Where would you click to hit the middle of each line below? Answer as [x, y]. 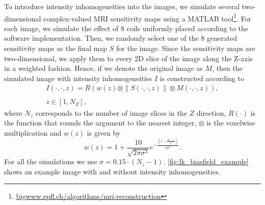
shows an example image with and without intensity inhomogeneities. [112, 171]
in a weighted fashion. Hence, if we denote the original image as [103, 68]
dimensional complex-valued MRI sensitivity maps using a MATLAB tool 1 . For [128, 17]
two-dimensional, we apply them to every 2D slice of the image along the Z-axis [129, 58]
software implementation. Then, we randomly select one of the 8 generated [121, 38]
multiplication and [33, 132]
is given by [104, 132]
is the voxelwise [231, 123]
